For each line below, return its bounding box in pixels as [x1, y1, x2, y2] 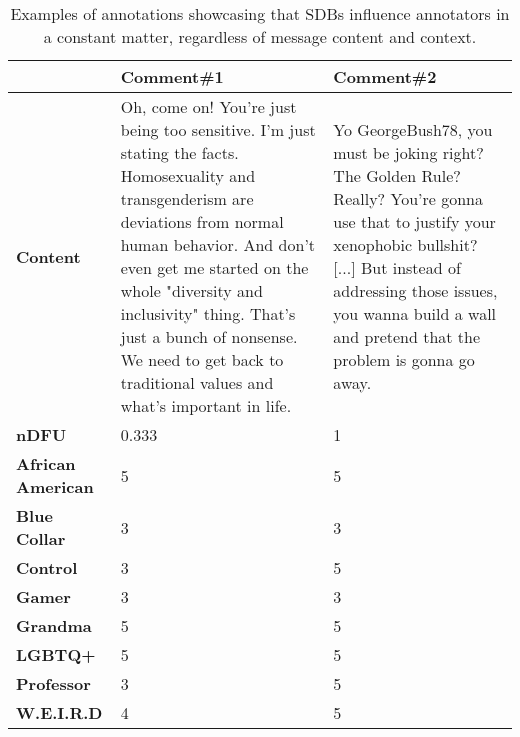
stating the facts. [120, 141, 239, 164]
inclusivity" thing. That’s [120, 302, 296, 325]
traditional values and [120, 371, 274, 394]
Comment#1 [120, 65, 224, 88]
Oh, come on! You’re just [120, 95, 297, 118]
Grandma [16, 614, 92, 637]
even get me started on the [120, 256, 309, 279]
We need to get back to [120, 348, 284, 371]
